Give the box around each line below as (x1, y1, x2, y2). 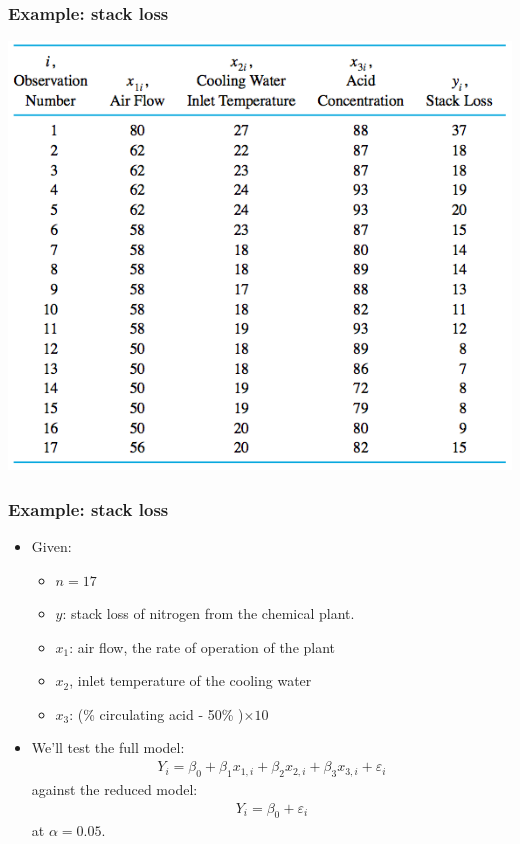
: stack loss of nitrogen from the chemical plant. (62, 603, 355, 624)
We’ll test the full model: (31, 737, 185, 758)
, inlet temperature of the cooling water (69, 670, 312, 691)
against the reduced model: (31, 778, 198, 799)
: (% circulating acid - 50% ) (69, 703, 244, 724)
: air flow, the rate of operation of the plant (69, 636, 336, 657)
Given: (31, 535, 72, 556)
